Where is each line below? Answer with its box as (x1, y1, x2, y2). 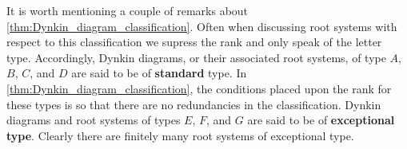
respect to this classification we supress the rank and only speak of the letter (6, 33, 382, 50)
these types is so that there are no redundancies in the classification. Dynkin (6, 96, 381, 112)
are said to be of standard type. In (71, 65, 247, 81)
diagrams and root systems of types (6, 112, 181, 128)
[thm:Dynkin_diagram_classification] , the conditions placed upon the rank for (6, 80, 392, 96)
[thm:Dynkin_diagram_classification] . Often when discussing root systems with (6, 18, 397, 34)
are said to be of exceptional (247, 112, 395, 128)
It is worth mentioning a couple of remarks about (6, 2, 249, 18)
